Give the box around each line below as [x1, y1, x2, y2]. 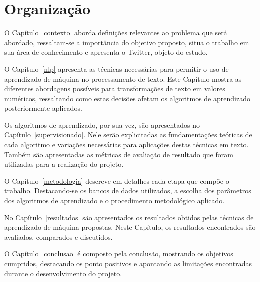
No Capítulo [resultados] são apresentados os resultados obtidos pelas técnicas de [4, 212, 254, 222]
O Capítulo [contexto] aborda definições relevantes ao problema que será [4, 27, 227, 38]
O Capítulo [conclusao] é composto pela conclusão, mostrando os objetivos [4, 248, 233, 259]
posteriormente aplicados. [4, 103, 82, 113]
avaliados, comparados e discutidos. [4, 231, 113, 242]
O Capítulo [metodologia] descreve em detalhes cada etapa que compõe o [4, 175, 229, 186]
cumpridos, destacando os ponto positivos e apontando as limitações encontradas [4, 258, 252, 268]
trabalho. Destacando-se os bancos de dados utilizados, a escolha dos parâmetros [4, 185, 251, 196]
